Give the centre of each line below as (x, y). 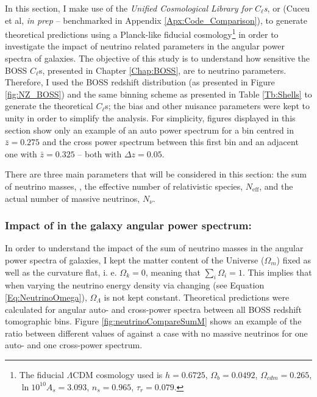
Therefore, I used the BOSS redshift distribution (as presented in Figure (140, 82)
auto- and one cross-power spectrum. (74, 345)
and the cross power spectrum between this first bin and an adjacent (170, 142)
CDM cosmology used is (118, 374)
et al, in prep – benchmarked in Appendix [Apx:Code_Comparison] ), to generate (156, 20)
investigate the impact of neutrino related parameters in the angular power (145, 46)
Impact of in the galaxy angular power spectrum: (128, 225)
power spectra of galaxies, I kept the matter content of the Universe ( (135, 259)
